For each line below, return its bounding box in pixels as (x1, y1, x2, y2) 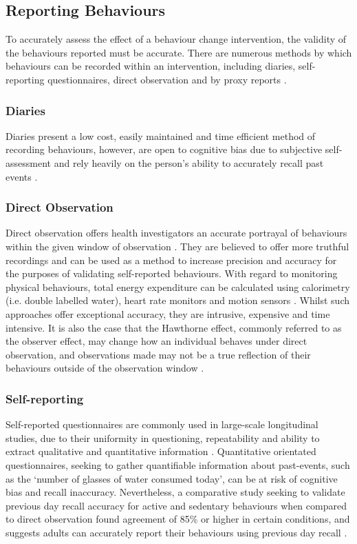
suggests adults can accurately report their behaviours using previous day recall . (6, 525, 347, 539)
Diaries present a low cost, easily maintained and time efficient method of (6, 128, 316, 143)
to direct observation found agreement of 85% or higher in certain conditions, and (6, 512, 350, 526)
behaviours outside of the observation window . (6, 361, 204, 375)
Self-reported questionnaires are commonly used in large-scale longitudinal (6, 417, 318, 432)
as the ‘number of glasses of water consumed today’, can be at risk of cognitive (6, 471, 338, 485)
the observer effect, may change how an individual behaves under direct (6, 334, 307, 348)
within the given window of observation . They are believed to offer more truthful (6, 239, 349, 253)
